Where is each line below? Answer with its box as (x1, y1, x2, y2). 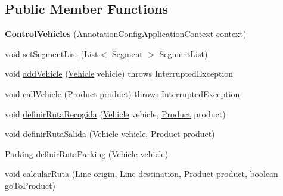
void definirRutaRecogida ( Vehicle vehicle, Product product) (5, 107, 226, 120)
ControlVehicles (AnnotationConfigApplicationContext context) (5, 27, 247, 40)
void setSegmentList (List (5, 47, 98, 60)
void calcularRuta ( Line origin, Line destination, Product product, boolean (5, 167, 278, 180)
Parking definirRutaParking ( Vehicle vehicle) (5, 147, 169, 160)
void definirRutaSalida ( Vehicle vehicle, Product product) (5, 127, 215, 140)
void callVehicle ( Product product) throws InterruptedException (5, 87, 240, 99)
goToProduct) (5, 179, 56, 191)
